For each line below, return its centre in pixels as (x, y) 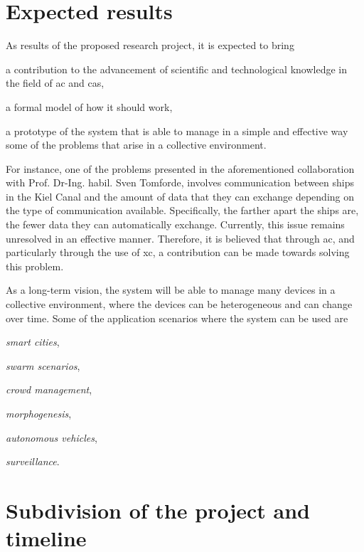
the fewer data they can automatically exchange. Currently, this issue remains (175, 224)
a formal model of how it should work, (89, 106)
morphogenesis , (39, 413)
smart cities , (33, 342)
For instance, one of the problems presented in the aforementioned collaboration (180, 168)
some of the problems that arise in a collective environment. (136, 145)
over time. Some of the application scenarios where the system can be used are (177, 318)
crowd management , (49, 389)
